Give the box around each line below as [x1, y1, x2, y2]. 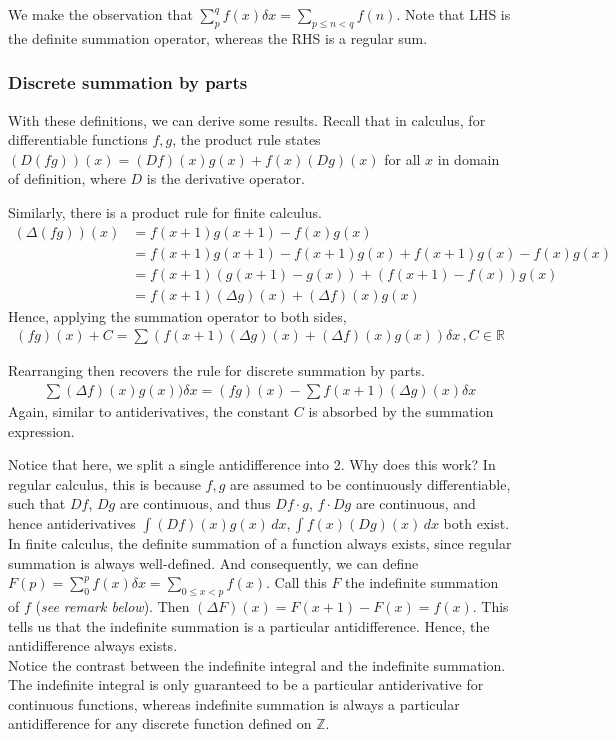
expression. [8, 420, 75, 441]
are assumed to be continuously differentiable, [230, 473, 511, 494]
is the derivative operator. [146, 168, 305, 189]
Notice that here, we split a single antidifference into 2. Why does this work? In [8, 454, 496, 475]
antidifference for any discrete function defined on [8, 713, 312, 734]
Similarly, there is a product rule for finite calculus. [8, 201, 322, 222]
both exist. [443, 512, 510, 533]
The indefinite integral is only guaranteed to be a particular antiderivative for [8, 674, 484, 695]
